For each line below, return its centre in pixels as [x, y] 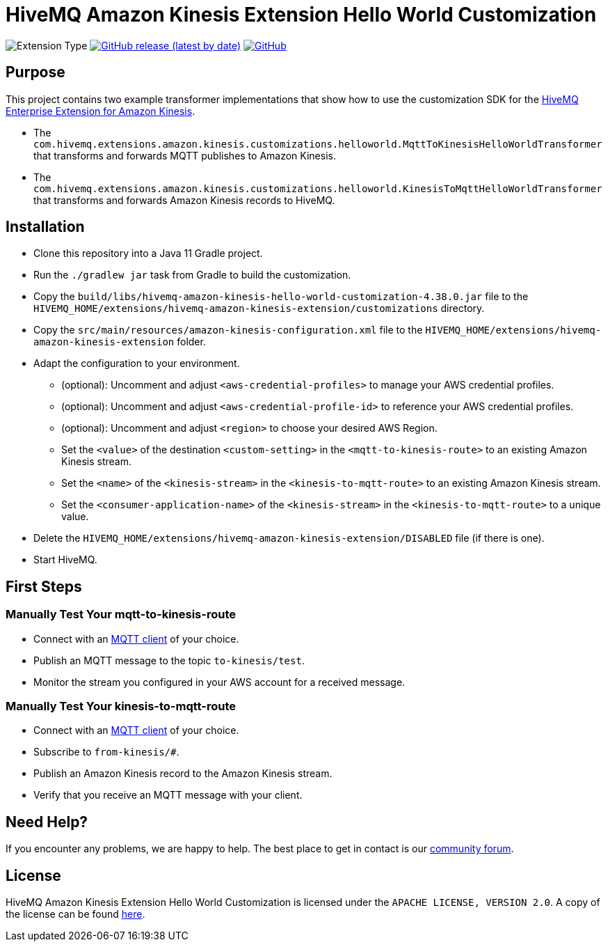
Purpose [35, 72]
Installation [45, 227]
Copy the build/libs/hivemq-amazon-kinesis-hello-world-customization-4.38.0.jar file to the [281, 297]
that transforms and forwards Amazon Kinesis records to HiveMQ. [184, 200]
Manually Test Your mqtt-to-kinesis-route [121, 615]
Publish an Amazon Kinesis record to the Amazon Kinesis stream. [183, 774]
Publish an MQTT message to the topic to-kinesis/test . [169, 660]
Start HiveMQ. [65, 560]
